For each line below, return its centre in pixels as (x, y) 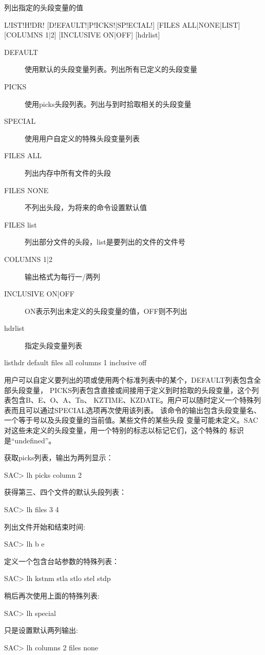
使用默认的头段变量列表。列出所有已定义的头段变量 (111, 69)
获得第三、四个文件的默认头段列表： (65, 492)
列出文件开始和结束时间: (45, 526)
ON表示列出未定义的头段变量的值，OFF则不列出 (106, 311)
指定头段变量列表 (53, 345)
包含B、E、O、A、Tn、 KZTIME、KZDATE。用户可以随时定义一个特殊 (132, 400)
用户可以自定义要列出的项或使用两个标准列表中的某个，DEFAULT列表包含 (129, 380)
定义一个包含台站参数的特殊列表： (62, 561)
